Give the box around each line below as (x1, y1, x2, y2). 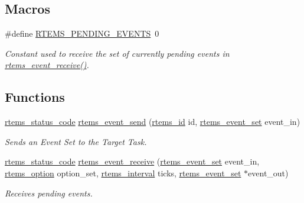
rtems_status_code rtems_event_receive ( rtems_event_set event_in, (5, 155, 260, 167)
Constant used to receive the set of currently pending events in (5, 47, 230, 59)
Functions (5, 88, 65, 106)
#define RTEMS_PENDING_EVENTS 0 (5, 27, 159, 40)
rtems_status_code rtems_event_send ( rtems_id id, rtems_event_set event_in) (5, 115, 300, 128)
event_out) (248, 166, 289, 179)
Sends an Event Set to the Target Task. (5, 135, 147, 147)
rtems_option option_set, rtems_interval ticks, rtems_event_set (5, 166, 241, 179)
